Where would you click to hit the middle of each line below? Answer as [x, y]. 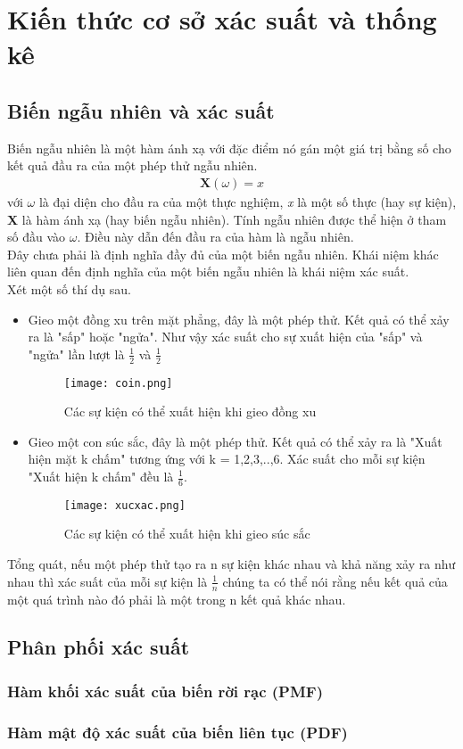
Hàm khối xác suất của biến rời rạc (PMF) [165, 691]
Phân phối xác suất [99, 647]
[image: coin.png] [118, 383]
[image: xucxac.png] [124, 505]
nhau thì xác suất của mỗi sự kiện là [107, 581]
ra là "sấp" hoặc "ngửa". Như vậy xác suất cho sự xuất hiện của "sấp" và [225, 337]
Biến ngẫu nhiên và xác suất [141, 110]
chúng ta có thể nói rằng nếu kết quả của [335, 581]
